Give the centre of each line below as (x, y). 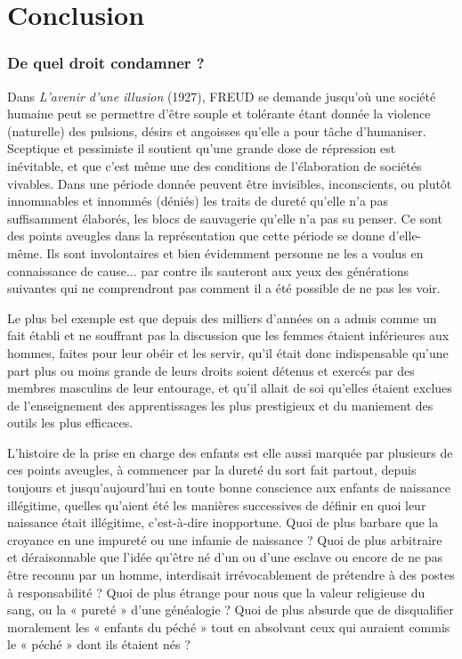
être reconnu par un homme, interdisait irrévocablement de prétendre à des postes (231, 575)
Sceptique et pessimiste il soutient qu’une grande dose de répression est (202, 148)
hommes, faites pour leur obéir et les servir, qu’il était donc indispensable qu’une (228, 352)
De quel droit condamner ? (106, 63)
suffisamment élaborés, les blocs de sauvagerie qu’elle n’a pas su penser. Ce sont (225, 218)
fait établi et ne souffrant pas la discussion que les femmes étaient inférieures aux (228, 335)
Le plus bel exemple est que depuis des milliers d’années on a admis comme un (222, 317)
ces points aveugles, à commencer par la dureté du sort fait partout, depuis (212, 470)
